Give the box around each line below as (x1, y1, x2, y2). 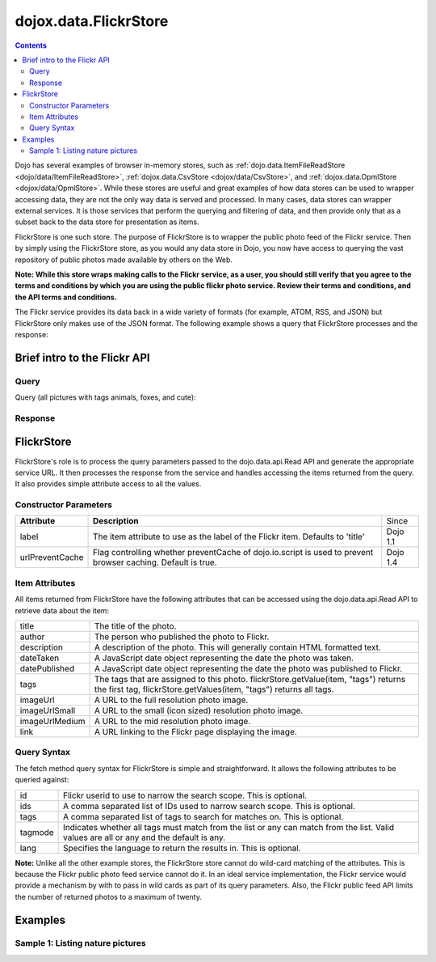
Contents (15, 40, 48, 50)
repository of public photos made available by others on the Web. (15, 255, 233, 265)
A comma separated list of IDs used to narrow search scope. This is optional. (63, 800, 355, 812)
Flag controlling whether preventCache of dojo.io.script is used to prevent (93, 547, 374, 558)
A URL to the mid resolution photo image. (94, 716, 251, 727)
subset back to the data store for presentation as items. (15, 217, 199, 227)
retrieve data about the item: (15, 605, 109, 615)
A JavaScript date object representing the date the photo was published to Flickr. (94, 663, 403, 674)
